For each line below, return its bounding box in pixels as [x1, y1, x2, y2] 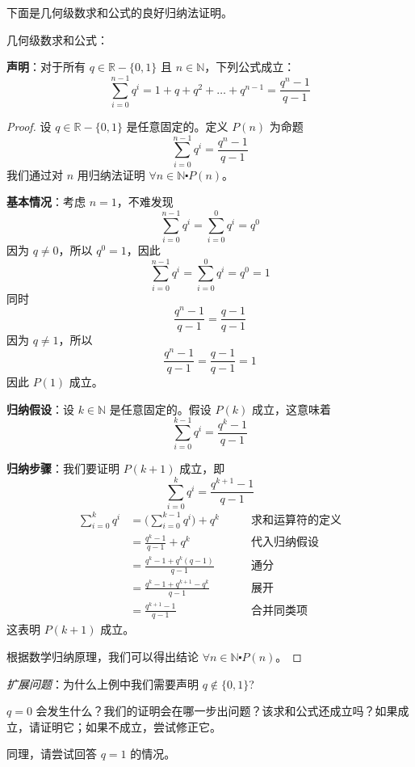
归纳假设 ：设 [6, 400, 74, 417]
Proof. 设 [6, 117, 52, 134]
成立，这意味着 [251, 400, 331, 417]
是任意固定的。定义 [126, 117, 228, 134]
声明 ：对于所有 [6, 58, 86, 75]
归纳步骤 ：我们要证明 [6, 460, 119, 477]
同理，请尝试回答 [6, 745, 97, 762]
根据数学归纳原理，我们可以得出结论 [6, 648, 199, 665]
